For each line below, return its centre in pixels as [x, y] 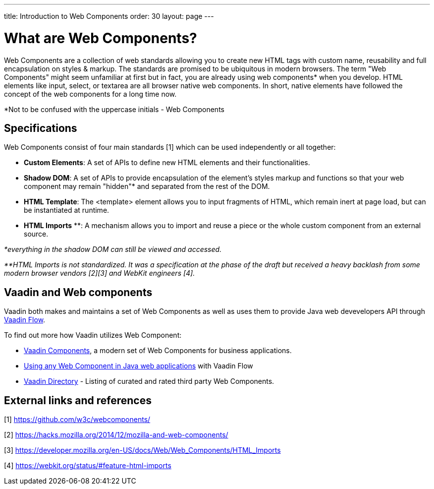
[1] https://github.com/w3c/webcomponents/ [77, 420]
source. [36, 234]
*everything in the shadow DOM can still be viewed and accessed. [113, 249]
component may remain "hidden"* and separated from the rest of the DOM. [147, 186]
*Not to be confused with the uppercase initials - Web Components [114, 109]
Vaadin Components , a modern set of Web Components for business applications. [158, 351]
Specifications [41, 128]
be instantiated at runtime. [67, 210]
